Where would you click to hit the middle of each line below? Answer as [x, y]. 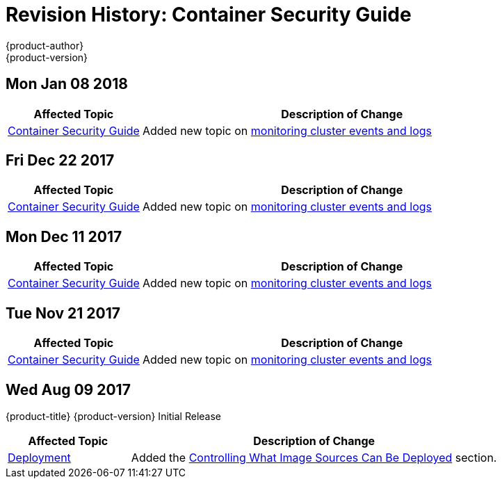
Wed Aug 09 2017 [68, 389]
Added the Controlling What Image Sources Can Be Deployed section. [314, 457]
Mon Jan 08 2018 [67, 84]
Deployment [39, 457]
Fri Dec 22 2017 [60, 161]
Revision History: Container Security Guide [209, 15]
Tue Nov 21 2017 [63, 313]
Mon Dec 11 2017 [64, 236]
